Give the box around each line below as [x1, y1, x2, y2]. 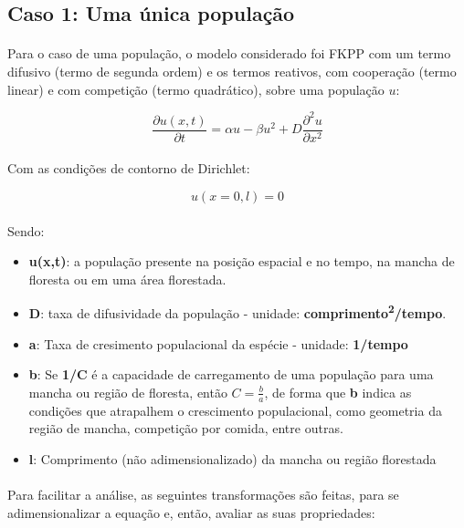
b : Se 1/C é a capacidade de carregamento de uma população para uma [28, 365, 434, 384]
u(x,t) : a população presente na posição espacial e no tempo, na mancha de [28, 252, 455, 271]
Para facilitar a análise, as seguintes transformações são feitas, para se [7, 484, 399, 503]
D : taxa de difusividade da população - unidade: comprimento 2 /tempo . [28, 301, 447, 322]
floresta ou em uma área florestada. [28, 269, 227, 288]
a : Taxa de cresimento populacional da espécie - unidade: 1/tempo [28, 334, 408, 353]
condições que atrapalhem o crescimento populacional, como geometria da [28, 400, 442, 419]
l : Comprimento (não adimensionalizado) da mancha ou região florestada [28, 449, 437, 468]
